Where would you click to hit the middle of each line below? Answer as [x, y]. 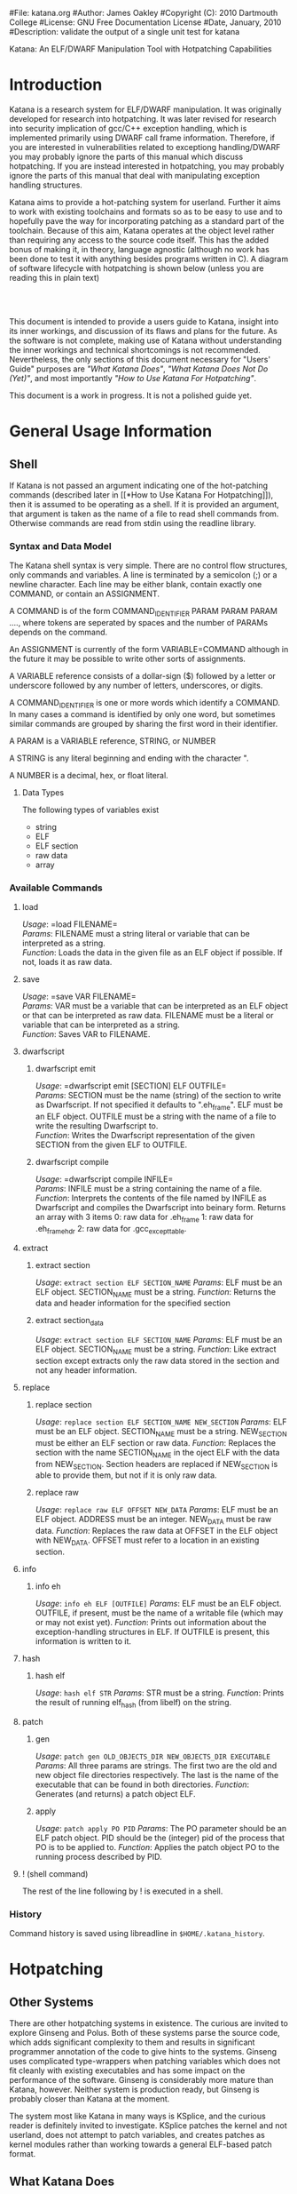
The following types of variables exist [90, 810]
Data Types [43, 792]
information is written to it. [83, 1641]
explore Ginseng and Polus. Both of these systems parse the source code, [145, 2032]
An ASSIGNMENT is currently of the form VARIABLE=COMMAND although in [149, 650]
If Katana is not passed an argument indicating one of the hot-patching [139, 485]
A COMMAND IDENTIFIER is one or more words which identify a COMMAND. [145, 704]
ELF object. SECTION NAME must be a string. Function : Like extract [156, 1350]
